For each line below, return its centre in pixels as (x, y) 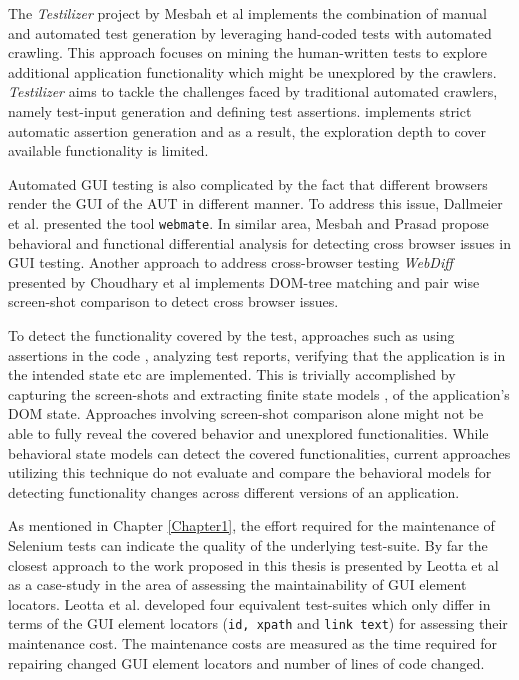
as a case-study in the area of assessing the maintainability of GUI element (237, 584)
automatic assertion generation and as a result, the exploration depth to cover (247, 130)
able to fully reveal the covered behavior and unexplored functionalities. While (248, 432)
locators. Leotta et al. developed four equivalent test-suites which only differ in (249, 603)
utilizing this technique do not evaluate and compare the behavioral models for (250, 472)
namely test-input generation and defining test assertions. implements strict (240, 110)
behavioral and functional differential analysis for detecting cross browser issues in (259, 242)
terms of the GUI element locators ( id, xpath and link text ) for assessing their (258, 623)
